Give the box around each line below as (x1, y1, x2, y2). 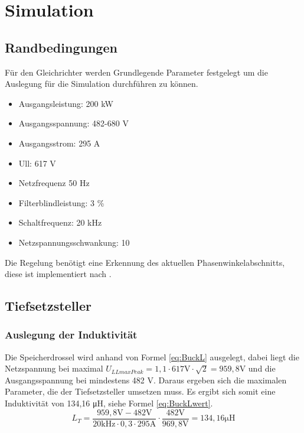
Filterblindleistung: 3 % (18, 196, 104, 209)
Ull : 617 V (18, 157, 56, 169)
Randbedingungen (5, 38, 117, 56)
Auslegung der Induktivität (5, 327, 138, 342)
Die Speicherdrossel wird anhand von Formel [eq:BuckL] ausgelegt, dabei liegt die (5, 350, 299, 363)
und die (248, 362, 276, 375)
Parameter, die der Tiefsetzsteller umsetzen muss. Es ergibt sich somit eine (5, 385, 276, 398)
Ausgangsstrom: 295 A (18, 136, 100, 149)
